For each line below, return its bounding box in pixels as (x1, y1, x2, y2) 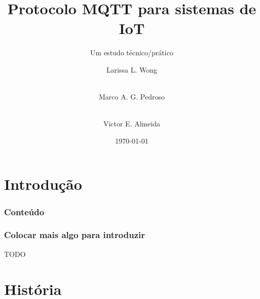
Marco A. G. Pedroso (99, 91, 165, 102)
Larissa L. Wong (106, 64, 158, 75)
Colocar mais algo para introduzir (4, 228, 145, 241)
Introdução (4, 174, 82, 194)
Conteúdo (4, 205, 45, 218)
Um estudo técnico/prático (90, 47, 173, 58)
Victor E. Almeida (103, 118, 161, 129)
